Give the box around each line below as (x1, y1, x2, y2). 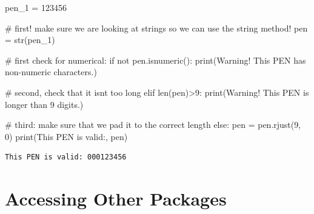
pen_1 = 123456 (5, 1, 67, 13)
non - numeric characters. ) (5, 65, 97, 78)
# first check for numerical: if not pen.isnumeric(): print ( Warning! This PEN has (5, 53, 306, 66)
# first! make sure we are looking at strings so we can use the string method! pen (5, 21, 308, 34)
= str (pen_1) (5, 33, 55, 46)
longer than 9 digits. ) (5, 98, 84, 110)
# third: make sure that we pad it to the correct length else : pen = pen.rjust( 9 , (5, 118, 301, 131)
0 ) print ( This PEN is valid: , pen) (5, 130, 128, 142)
